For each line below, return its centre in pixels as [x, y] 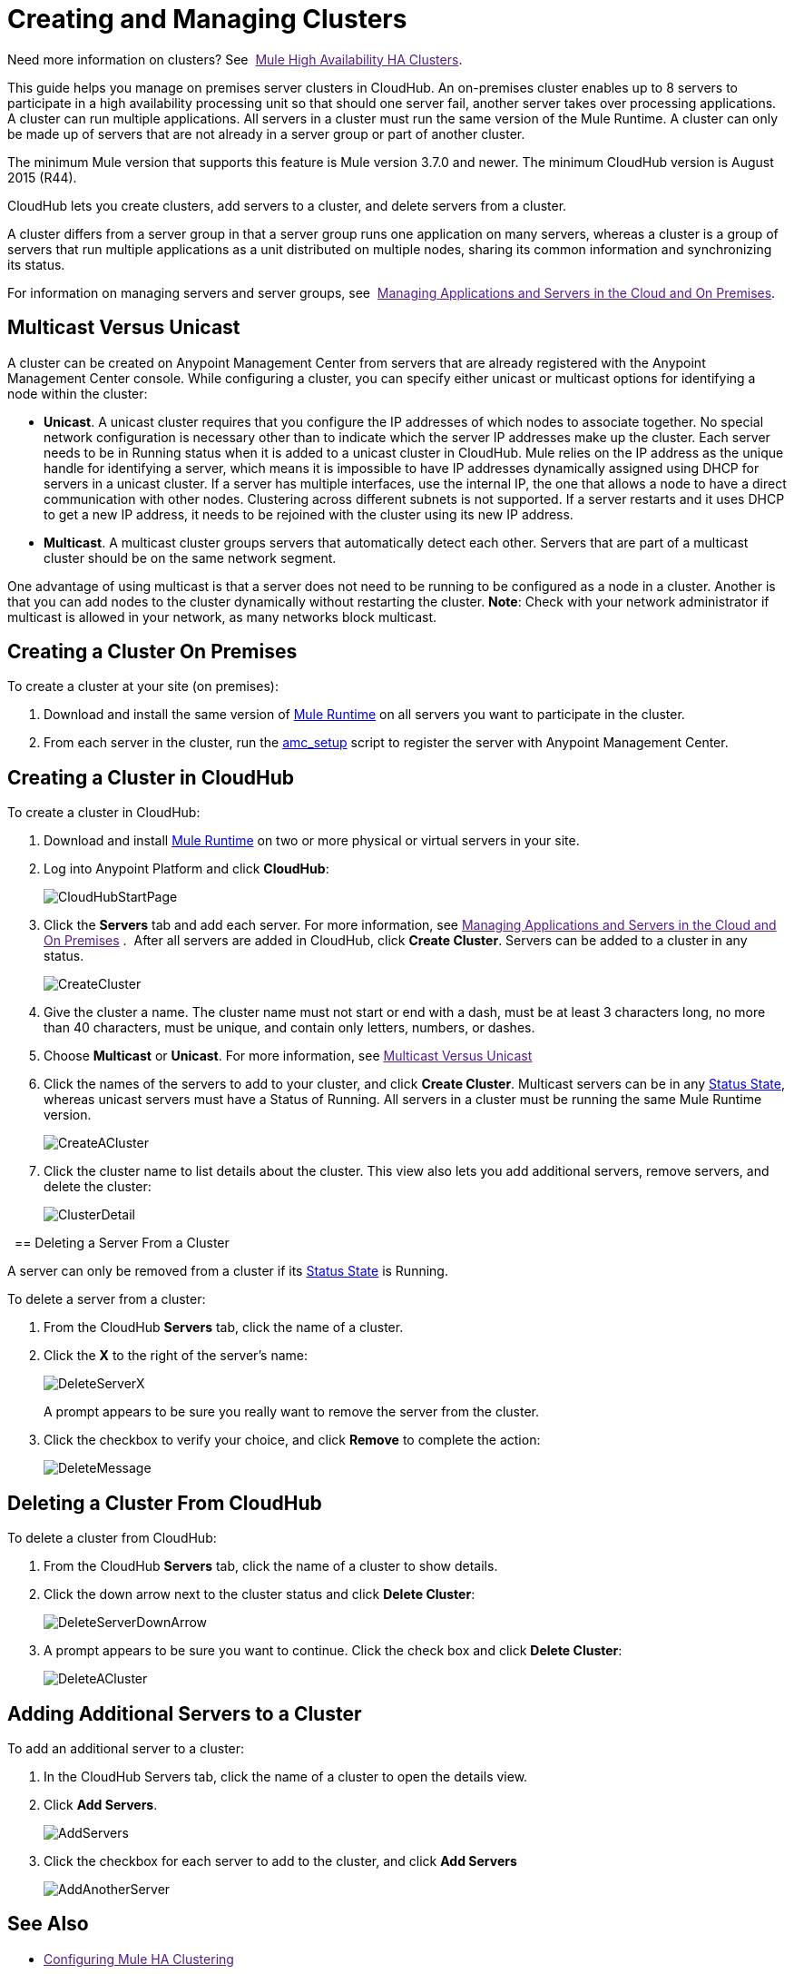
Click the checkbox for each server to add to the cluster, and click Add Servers [280, 1860]
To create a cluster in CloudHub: [104, 813]
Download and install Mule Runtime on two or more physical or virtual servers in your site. [312, 841]
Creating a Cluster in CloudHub [151, 777]
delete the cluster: [98, 1187]
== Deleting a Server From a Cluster [122, 1243]
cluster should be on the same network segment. [190, 558]
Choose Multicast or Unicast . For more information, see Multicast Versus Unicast [288, 1056]
